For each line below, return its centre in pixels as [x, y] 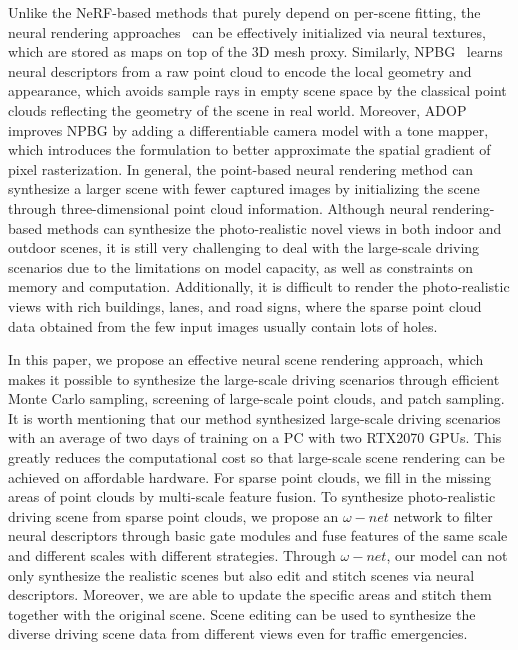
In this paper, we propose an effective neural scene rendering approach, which [246, 359]
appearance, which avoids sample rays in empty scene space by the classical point [257, 90]
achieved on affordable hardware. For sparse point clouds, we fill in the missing [249, 476]
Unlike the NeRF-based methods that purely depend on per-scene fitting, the [244, 12]
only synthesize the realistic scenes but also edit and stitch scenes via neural [241, 574]
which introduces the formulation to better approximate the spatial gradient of [249, 149]
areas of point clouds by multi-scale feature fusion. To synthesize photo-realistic [252, 496]
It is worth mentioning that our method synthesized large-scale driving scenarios [254, 417]
